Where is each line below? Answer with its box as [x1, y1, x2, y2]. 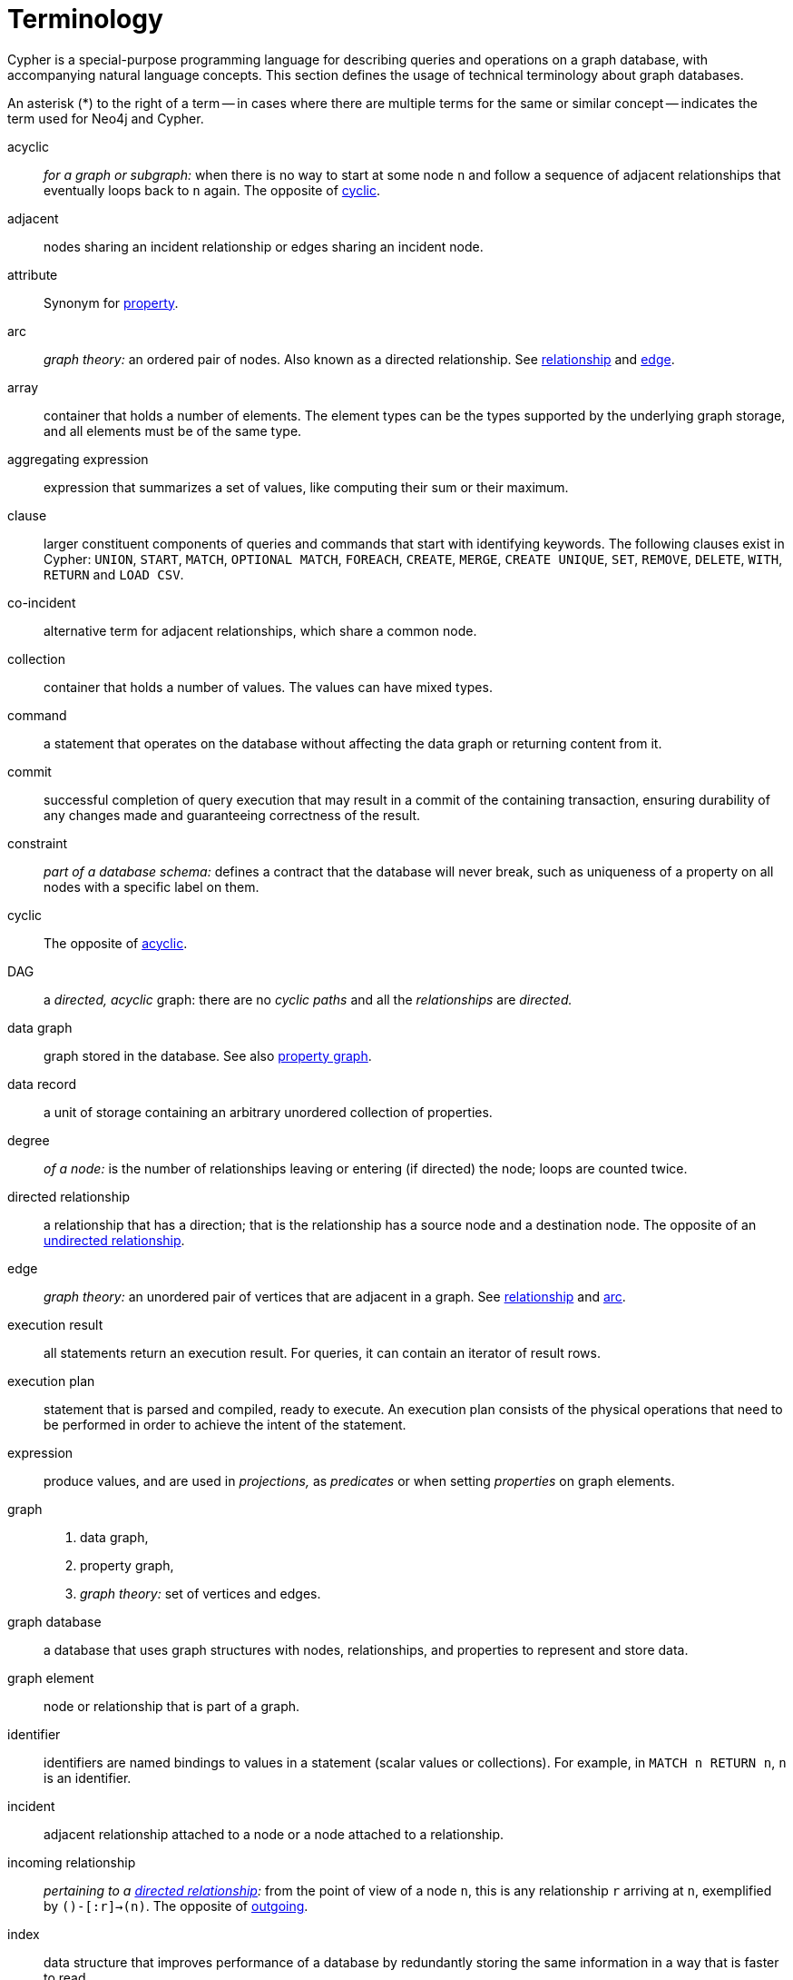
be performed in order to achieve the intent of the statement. [44, 1416, 406, 1432]
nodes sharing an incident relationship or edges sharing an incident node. [44, 238, 484, 254]
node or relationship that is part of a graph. [44, 1698, 300, 1714]
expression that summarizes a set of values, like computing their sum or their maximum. [44, 479, 569, 495]
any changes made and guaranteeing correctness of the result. [44, 807, 421, 823]
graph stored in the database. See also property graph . [44, 1047, 372, 1064]
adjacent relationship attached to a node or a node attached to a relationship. [44, 1826, 504, 1842]
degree [7, 1132, 50, 1148]
